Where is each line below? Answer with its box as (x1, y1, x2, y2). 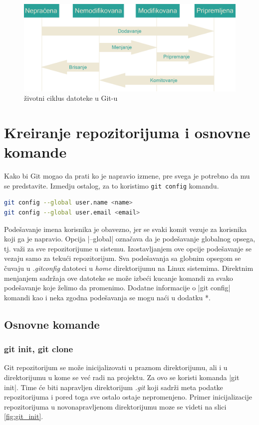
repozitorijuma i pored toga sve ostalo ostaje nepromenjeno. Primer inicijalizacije (4, 392, 252, 402)
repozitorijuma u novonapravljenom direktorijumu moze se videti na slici (4, 401, 227, 412)
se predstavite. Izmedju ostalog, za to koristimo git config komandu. (4, 180, 219, 191)
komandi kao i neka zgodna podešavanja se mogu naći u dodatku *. (4, 292, 211, 302)
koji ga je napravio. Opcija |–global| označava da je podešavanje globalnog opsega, (4, 233, 256, 244)
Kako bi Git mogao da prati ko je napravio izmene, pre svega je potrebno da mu (4, 171, 250, 181)
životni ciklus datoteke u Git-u (24, 93, 118, 103)
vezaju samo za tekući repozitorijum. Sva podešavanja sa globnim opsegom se (4, 253, 241, 263)
